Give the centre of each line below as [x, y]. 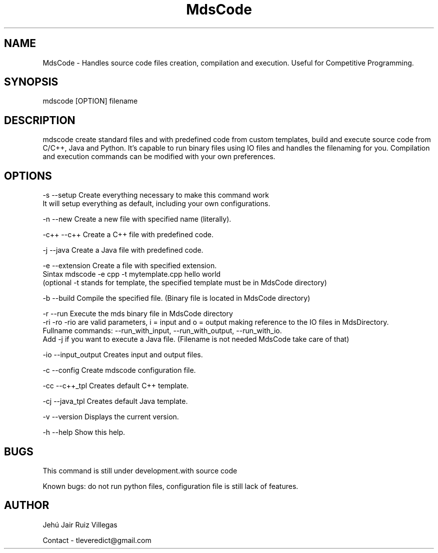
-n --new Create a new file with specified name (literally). [137, 219]
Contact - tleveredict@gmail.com [97, 540]
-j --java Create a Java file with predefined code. [123, 250]
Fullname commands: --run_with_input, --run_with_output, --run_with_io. [162, 331]
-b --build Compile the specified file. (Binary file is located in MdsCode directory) [176, 298]
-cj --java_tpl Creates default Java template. [115, 401]
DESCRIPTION [40, 120]
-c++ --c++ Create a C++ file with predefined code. [128, 235]
